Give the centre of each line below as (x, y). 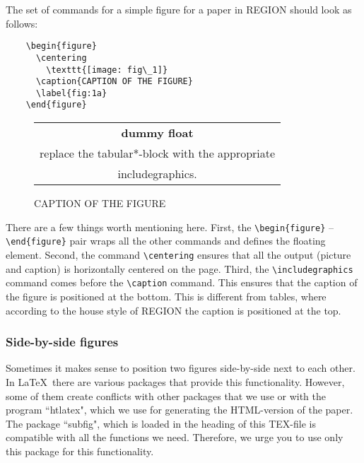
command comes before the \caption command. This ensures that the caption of (182, 282)
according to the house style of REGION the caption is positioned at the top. (174, 310)
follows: (22, 23)
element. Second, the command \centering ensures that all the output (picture (178, 255)
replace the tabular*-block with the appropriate (158, 153)
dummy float (157, 133)
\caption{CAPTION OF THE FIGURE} (114, 82)
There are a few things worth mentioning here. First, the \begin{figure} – (170, 227)
